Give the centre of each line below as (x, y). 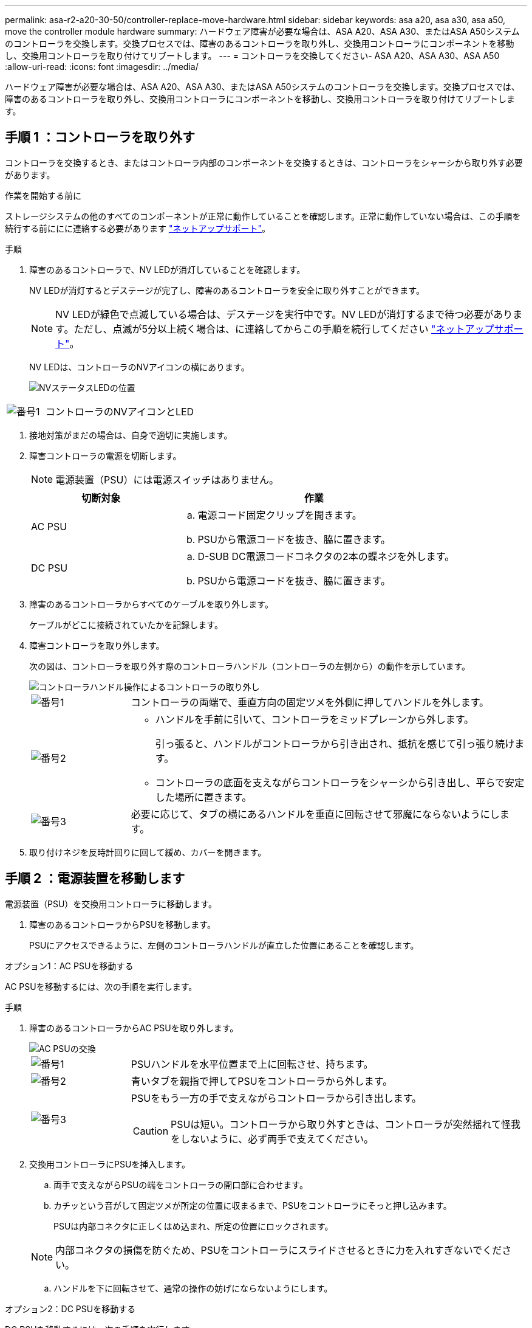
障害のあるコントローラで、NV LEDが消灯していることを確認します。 (167, 269)
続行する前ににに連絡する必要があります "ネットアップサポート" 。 (138, 228)
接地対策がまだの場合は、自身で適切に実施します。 (131, 435)
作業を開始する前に (43, 195)
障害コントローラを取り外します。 (97, 645)
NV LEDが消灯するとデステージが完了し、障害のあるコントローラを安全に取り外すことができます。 (227, 290)
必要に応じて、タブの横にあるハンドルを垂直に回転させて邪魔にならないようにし (315, 814)
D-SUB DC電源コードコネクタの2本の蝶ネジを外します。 (326, 556)
